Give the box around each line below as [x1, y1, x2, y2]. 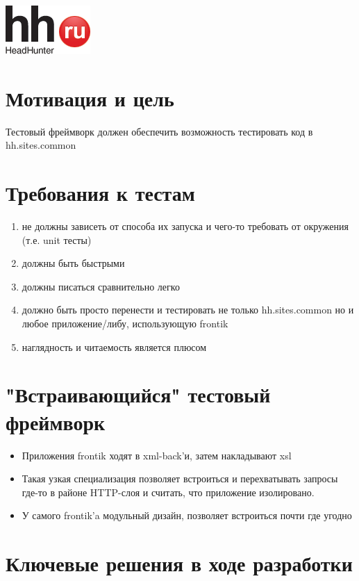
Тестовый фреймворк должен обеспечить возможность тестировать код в [6, 124, 313, 138]
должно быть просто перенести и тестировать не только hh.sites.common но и [22, 302, 354, 317]
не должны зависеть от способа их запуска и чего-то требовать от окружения [22, 219, 349, 234]
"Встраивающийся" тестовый [6, 380, 271, 409]
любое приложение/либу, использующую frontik [22, 316, 228, 330]
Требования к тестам [6, 179, 195, 207]
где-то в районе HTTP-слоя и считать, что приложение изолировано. [22, 484, 315, 499]
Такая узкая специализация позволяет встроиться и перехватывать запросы [22, 471, 338, 486]
